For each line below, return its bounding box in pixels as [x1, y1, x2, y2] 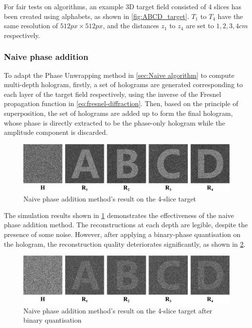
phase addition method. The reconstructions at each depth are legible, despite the [4, 219, 248, 230]
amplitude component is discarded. [4, 127, 108, 137]
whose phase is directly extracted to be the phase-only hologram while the [4, 117, 225, 128]
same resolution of [4, 20, 58, 31]
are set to [186, 20, 214, 31]
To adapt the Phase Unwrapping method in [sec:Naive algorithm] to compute [4, 70, 234, 80]
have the [217, 11, 243, 21]
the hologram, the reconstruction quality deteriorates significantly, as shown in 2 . [4, 238, 246, 249]
